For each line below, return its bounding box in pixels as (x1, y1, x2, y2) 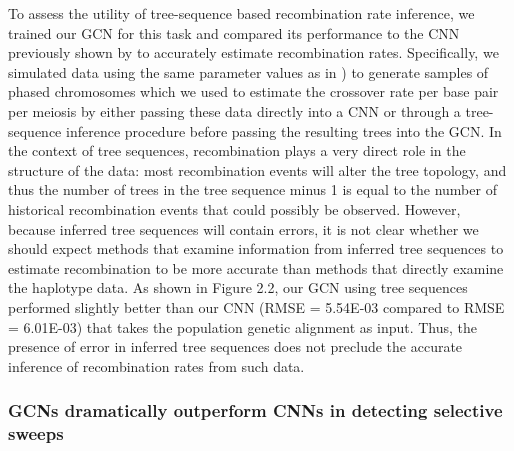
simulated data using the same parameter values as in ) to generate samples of (8, 61, 489, 82)
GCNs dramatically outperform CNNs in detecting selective (8, 398, 503, 423)
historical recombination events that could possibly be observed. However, (8, 198, 461, 219)
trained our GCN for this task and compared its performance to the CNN (8, 22, 460, 43)
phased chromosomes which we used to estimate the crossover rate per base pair (8, 81, 499, 102)
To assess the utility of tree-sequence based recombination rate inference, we (8, 3, 475, 23)
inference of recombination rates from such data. (8, 355, 305, 376)
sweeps (8, 421, 64, 446)
